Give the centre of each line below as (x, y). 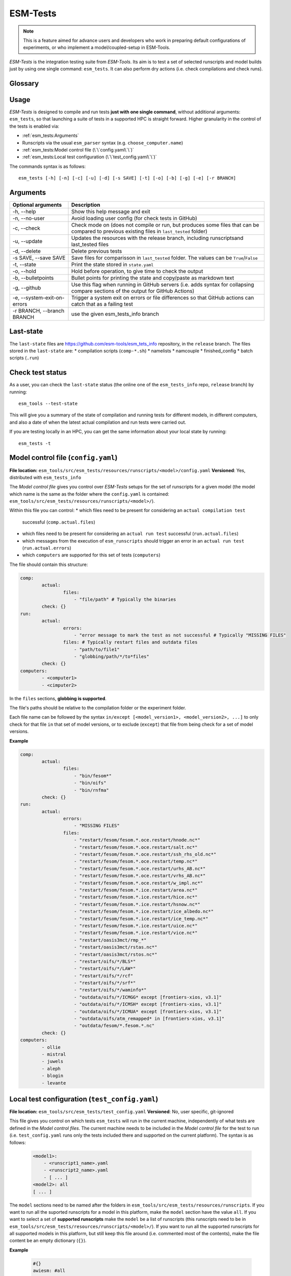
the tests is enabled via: (34, 126)
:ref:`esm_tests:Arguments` (50, 136)
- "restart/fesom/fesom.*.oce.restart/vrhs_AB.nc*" (140, 876)
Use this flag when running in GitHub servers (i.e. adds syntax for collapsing (163, 285)
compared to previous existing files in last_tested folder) (139, 231)
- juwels (52, 1061)
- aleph (51, 1069)
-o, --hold (24, 272)
